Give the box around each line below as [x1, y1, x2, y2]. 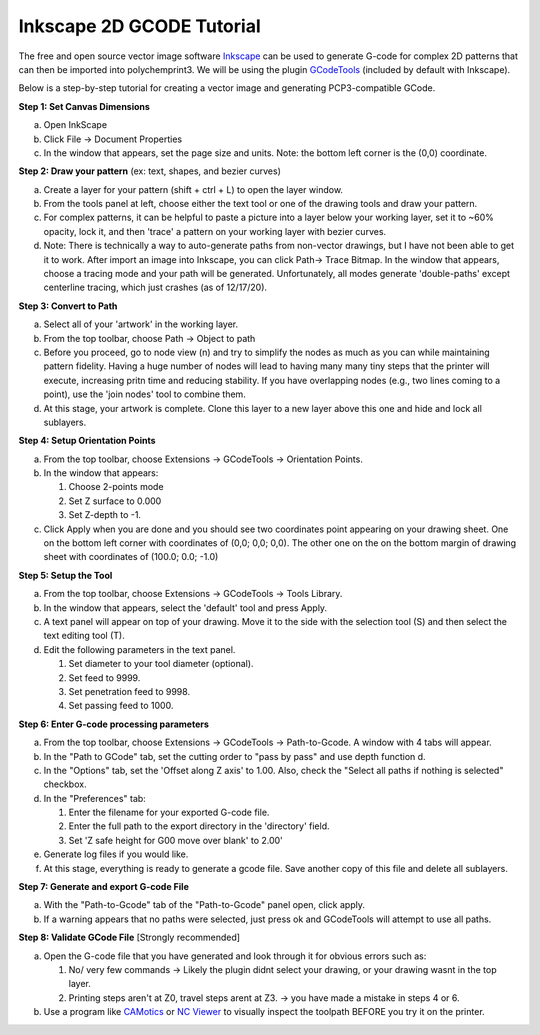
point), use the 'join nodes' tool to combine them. [43, 388, 247, 400]
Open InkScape [43, 119, 108, 131]
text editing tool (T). [43, 630, 125, 642]
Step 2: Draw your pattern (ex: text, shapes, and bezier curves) [18, 165, 282, 177]
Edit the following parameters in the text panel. [43, 643, 236, 655]
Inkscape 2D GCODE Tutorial [18, 15, 261, 37]
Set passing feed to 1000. [68, 700, 174, 712]
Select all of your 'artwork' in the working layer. [43, 318, 239, 330]
